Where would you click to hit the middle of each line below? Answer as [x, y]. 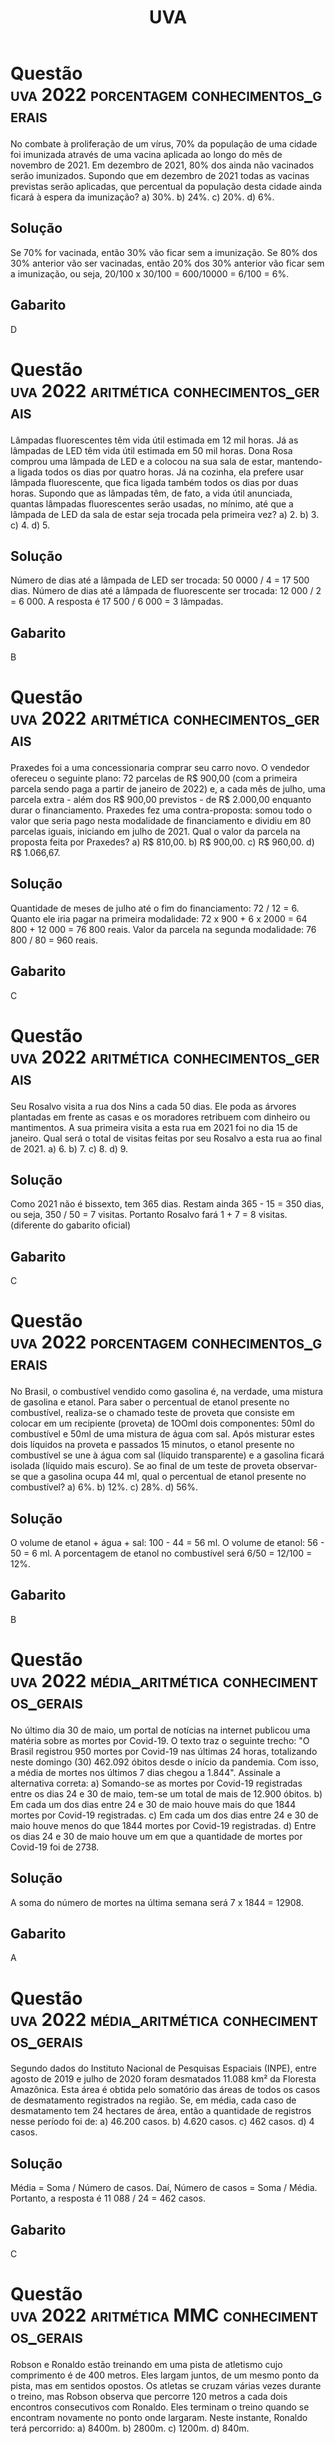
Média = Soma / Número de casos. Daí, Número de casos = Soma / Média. [164, 2188]
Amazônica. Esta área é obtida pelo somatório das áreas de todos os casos [165, 2090]
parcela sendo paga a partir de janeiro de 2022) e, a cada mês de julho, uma [168, 789]
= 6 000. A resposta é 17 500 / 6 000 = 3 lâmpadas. [117, 602]
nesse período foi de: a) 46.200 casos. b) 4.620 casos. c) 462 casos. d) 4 [162, 2122]
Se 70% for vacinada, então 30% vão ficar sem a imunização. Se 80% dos [164, 252]
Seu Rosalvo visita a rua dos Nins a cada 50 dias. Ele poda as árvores [153, 1106]
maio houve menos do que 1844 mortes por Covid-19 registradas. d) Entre [163, 1825]
